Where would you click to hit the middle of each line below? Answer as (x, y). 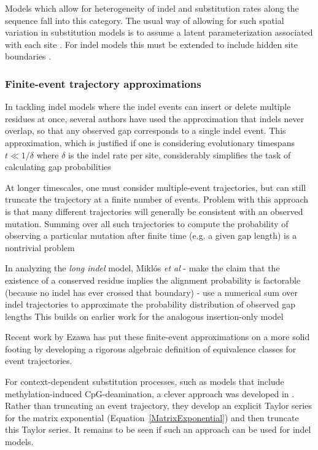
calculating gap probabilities (58, 167)
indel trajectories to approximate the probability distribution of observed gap (150, 304)
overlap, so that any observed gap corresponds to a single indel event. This (145, 130)
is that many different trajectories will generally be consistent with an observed (154, 211)
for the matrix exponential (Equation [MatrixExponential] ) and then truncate (152, 417)
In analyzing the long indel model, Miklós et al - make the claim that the (142, 268)
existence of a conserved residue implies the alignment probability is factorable (153, 280)
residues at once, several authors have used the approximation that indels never (155, 118)
